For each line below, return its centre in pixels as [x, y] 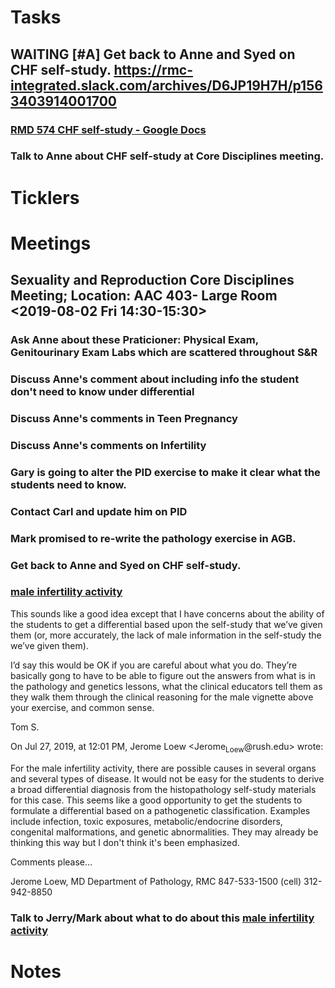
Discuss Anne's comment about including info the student [155, 379]
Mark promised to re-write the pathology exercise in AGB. [153, 538]
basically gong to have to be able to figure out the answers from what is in [163, 675]
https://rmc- [153, 69]
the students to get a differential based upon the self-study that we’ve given [166, 624]
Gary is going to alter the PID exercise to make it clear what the [165, 472]
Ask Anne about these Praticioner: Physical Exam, [134, 340]
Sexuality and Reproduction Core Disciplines [152, 280]
